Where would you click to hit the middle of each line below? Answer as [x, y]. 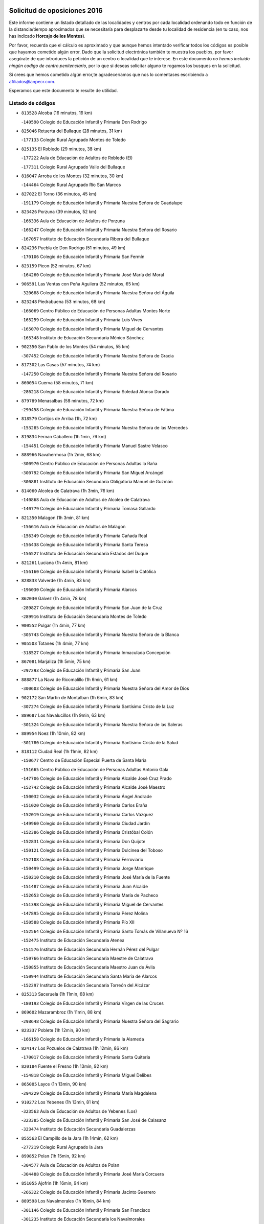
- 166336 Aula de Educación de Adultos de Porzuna [73, 221]
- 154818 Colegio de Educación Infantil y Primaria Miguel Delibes [86, 1075]
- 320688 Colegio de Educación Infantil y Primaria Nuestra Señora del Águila [98, 293]
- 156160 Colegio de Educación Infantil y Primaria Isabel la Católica [89, 572]
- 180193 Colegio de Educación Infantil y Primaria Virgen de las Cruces [92, 1003]
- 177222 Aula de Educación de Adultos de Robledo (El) [77, 158]
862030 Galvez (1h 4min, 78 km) [54, 599]
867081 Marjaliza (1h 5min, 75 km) [56, 661]
